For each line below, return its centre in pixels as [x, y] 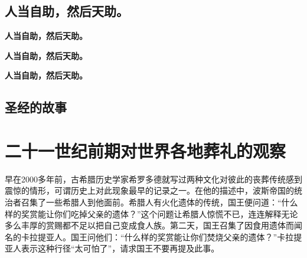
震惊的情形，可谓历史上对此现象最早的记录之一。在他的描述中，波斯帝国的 [149, 190]
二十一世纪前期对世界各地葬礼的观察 [146, 150]
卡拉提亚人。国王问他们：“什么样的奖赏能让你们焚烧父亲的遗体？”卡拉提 [161, 236]
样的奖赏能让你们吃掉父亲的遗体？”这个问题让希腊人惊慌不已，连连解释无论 [151, 213]
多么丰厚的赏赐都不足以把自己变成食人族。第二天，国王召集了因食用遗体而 [149, 225]
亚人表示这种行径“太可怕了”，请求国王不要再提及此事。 [112, 248]
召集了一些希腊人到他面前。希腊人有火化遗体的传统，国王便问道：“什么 [159, 202]
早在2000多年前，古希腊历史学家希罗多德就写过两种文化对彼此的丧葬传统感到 [153, 179]
